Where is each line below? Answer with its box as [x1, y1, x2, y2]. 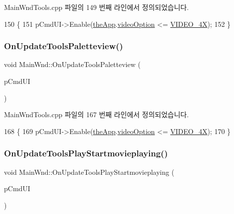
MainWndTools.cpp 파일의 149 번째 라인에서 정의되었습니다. [4, 2, 189, 12]
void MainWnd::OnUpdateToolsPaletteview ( [4, 59, 141, 70]
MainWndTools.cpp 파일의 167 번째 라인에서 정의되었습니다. [4, 109, 189, 120]
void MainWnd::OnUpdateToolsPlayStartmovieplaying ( [4, 166, 174, 177]
